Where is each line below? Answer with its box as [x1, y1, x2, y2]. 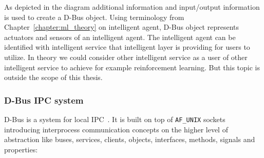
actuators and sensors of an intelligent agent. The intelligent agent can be [4, 31, 236, 42]
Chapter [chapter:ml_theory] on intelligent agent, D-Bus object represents [4, 22, 239, 32]
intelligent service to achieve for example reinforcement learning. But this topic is [4, 62, 260, 72]
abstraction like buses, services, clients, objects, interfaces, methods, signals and [4, 134, 255, 145]
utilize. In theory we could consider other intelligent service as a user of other [4, 51, 248, 62]
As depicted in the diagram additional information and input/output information [4, 2, 260, 12]
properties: [4, 144, 38, 154]
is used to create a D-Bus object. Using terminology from [4, 11, 184, 22]
